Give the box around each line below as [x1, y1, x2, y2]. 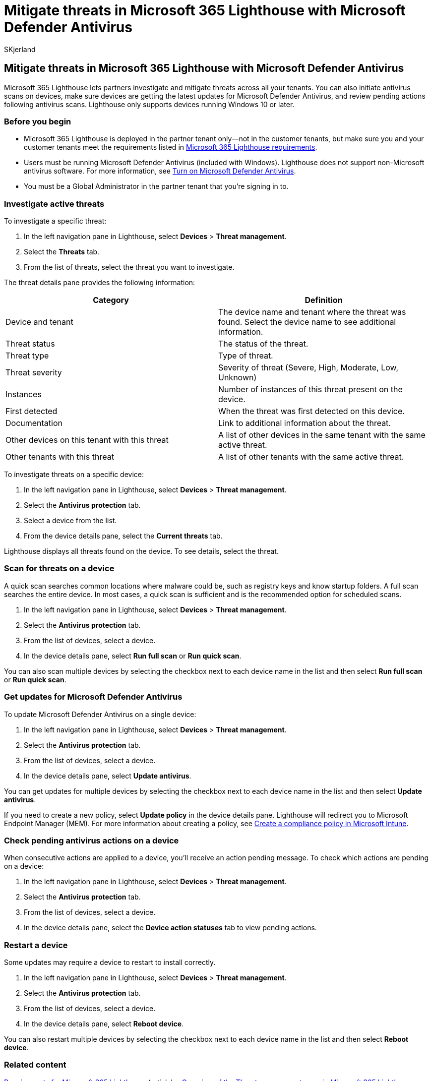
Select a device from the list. [24, 516, 117, 525]
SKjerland [4, 45, 36, 54]
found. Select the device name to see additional [218, 317, 396, 327]
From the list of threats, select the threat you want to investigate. [24, 263, 235, 272]
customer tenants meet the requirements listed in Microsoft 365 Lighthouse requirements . [24, 143, 317, 152]
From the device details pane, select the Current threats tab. [24, 532, 223, 540]
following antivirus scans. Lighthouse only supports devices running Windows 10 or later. [4, 100, 295, 109]
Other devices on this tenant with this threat [5, 435, 169, 445]
